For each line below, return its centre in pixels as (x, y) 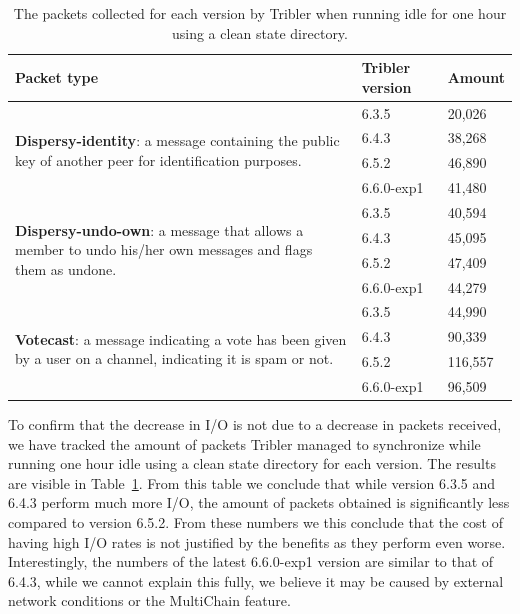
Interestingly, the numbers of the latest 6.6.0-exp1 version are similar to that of (251, 561)
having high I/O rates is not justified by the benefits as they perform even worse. (257, 541)
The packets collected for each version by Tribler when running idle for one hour (260, 13)
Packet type (57, 76)
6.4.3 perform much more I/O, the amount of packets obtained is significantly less (259, 502)
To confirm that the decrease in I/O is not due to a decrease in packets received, (255, 424)
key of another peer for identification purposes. (158, 159)
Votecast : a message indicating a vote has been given (181, 338)
